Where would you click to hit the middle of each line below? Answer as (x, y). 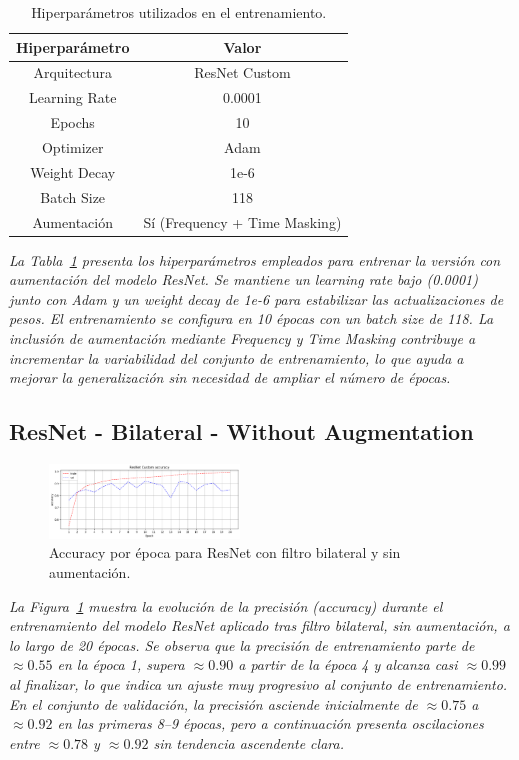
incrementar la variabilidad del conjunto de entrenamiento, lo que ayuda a (236, 357)
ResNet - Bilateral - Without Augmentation (241, 431)
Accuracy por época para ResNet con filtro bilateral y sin (225, 552)
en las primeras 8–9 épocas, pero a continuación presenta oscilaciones (270, 723)
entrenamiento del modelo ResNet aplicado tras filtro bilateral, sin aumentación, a (259, 625)
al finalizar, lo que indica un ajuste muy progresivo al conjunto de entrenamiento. (258, 684)
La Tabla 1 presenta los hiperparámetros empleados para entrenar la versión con (255, 259)
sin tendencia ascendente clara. (248, 742)
